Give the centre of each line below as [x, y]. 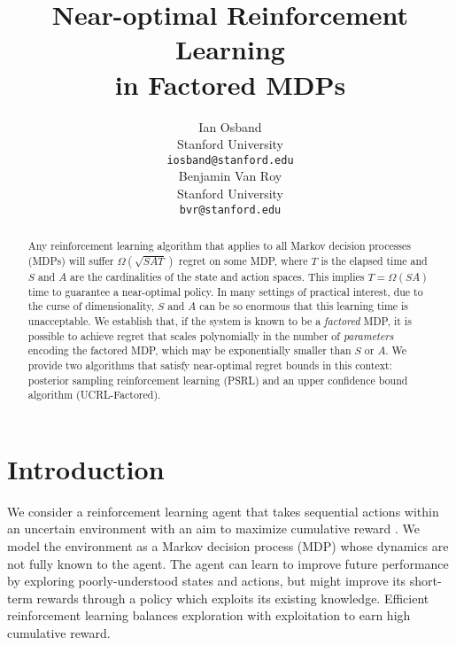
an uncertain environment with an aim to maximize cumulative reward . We [214, 528]
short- [425, 581]
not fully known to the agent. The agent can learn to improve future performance [228, 563]
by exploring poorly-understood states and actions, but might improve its [207, 581]
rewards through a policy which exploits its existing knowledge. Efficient [233, 598]
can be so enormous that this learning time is [304, 306]
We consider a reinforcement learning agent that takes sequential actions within [223, 511]
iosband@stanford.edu [230, 160]
